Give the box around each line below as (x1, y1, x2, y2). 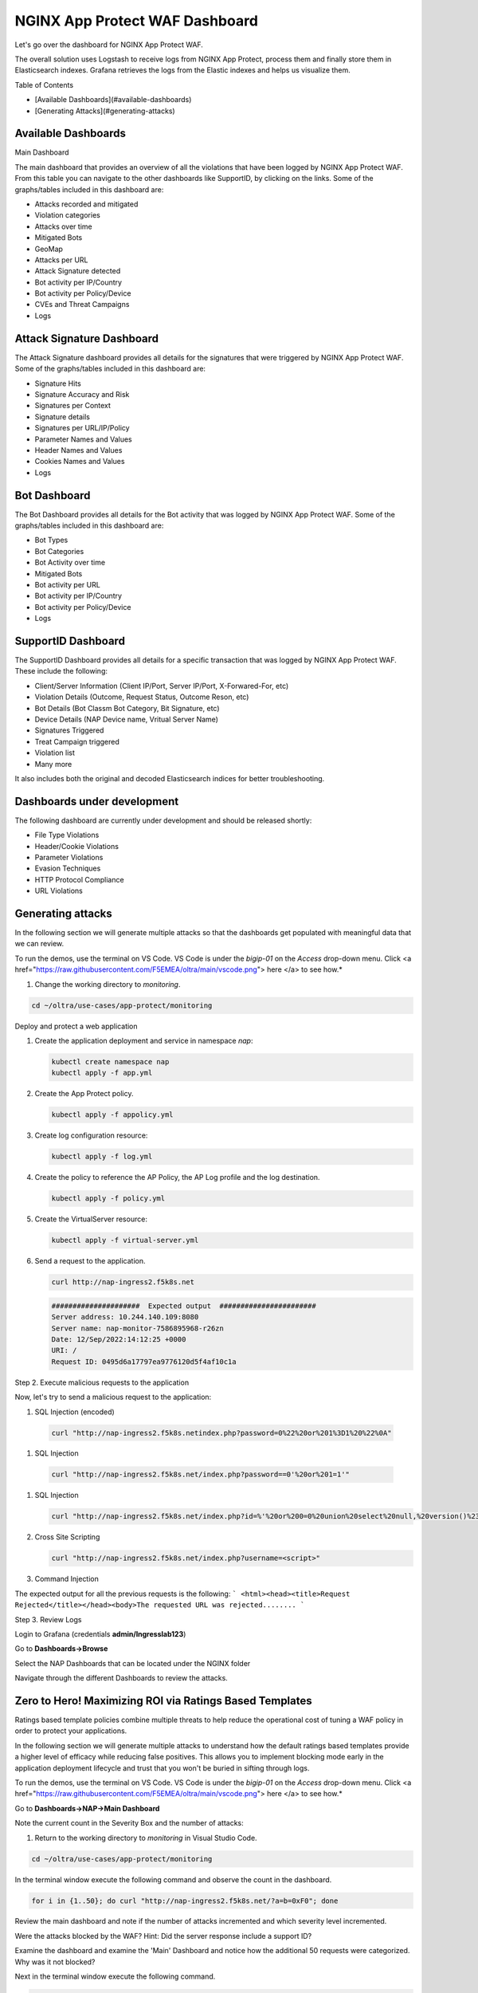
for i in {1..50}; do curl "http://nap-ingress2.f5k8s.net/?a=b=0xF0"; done (31, 1896, 339, 1905)
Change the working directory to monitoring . (34, 979, 181, 989)
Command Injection (34, 1574, 100, 1584)
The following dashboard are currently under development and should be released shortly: (14, 816, 312, 825)
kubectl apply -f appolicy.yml (51, 1110, 174, 1119)
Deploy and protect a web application (14, 1021, 139, 1031)
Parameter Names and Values (34, 434, 133, 444)
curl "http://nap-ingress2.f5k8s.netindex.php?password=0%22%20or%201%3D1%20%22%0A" (51, 1428, 392, 1437)
